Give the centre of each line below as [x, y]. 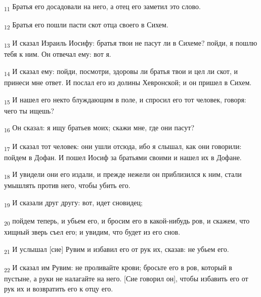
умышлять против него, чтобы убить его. [67, 185]
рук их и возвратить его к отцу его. [59, 288]
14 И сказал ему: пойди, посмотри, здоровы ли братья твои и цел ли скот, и [121, 71]
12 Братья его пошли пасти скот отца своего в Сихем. [86, 25]
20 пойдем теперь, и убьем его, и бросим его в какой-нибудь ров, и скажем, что [127, 221]
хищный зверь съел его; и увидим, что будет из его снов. [92, 232]
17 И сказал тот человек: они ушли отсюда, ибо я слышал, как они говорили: [123, 146]
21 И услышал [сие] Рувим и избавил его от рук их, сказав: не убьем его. [117, 249]
